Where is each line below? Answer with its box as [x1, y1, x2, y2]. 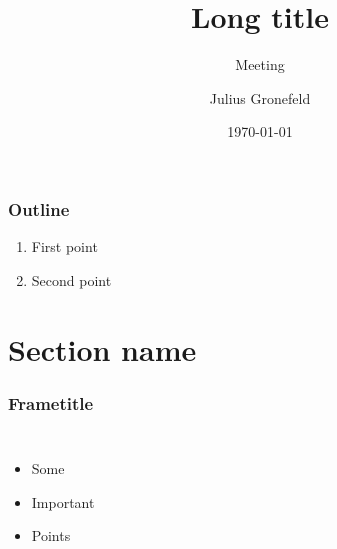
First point [31, 236, 98, 257]
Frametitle [8, 390, 94, 415]
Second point [31, 269, 112, 290]
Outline [8, 196, 70, 221]
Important [31, 491, 95, 512]
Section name [8, 328, 197, 369]
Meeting [235, 54, 285, 75]
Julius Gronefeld [209, 87, 311, 108]
